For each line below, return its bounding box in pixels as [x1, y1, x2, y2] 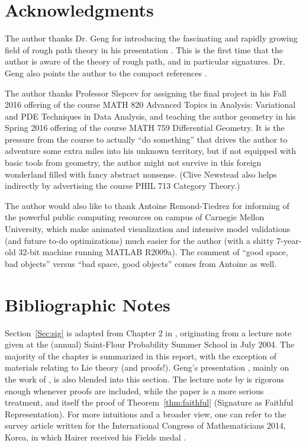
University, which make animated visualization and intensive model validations [5, 223, 291, 235]
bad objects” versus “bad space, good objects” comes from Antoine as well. [5, 257, 277, 269]
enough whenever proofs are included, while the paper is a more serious [5, 384, 264, 397]
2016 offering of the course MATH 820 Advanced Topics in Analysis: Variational [5, 98, 296, 111]
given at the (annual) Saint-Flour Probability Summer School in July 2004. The [5, 338, 295, 350]
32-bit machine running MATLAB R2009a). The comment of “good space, [18, 246, 288, 258]
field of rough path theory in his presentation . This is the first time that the [5, 43, 283, 56]
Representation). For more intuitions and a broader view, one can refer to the [5, 407, 286, 420]
